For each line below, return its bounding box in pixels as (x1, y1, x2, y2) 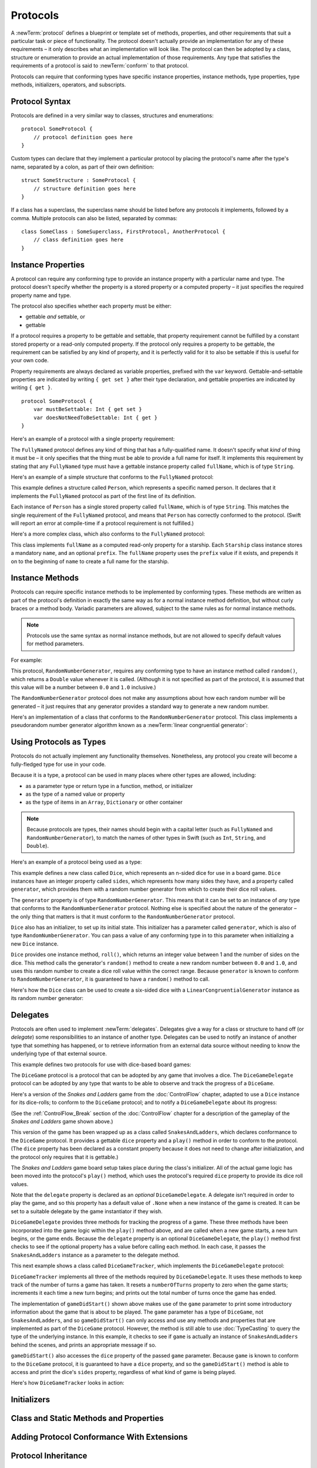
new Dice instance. (11, 940, 59, 947)
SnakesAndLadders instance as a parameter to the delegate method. (11, 1251, 180, 1258)
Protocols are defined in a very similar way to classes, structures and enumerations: (11, 112, 214, 119)
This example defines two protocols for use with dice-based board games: (11, 1060, 191, 1068)
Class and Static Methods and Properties (11, 1413, 164, 1423)
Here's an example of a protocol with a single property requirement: (11, 435, 176, 443)
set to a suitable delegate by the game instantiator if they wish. (11, 1207, 163, 1215)
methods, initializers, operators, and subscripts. (11, 81, 126, 88)
